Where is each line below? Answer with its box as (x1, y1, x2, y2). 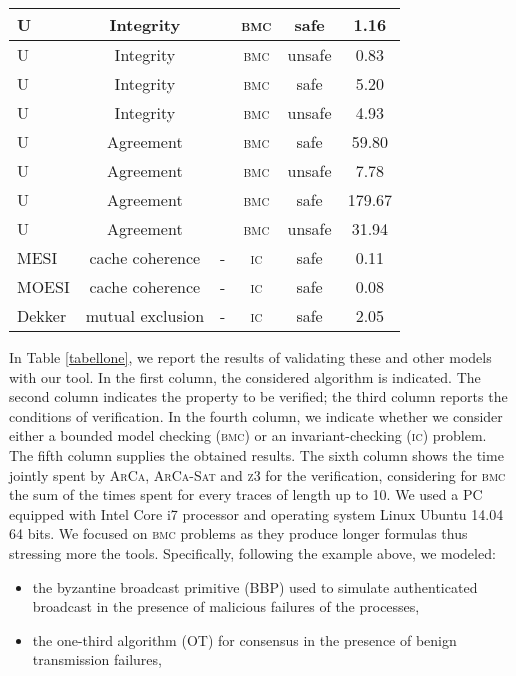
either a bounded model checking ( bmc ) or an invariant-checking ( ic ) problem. (9, 425, 487, 446)
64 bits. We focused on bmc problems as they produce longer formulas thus (9, 523, 468, 544)
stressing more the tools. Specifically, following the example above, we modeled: (9, 542, 496, 563)
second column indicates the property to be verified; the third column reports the (9, 386, 508, 407)
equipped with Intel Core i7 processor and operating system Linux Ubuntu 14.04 (9, 503, 504, 524)
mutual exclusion (85, 304, 205, 327)
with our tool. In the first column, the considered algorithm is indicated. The (9, 366, 481, 387)
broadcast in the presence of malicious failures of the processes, (32, 596, 420, 617)
